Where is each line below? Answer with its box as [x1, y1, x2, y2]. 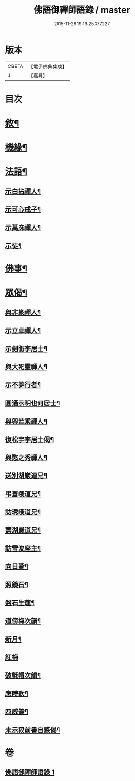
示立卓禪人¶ [5, 326, 41, 335]
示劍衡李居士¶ [5, 344, 48, 353]
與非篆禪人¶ [5, 308, 41, 316]
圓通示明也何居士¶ [5, 399, 60, 407]
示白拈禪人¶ [5, 187, 41, 196]
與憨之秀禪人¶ [5, 453, 48, 462]
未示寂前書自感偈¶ [5, 726, 60, 734]
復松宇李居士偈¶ [5, 435, 54, 444]
